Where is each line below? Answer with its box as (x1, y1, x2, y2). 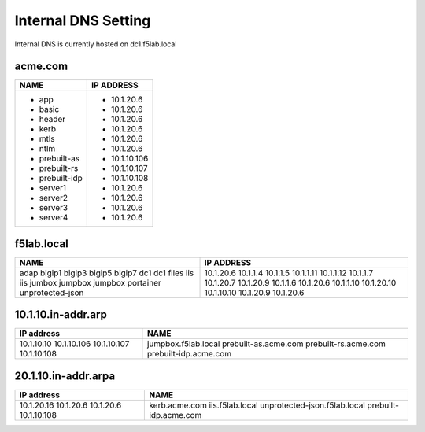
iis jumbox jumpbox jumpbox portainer (19, 277, 161, 288)
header (39, 114, 66, 125)
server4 (39, 212, 68, 223)
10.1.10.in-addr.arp (14, 308, 108, 322)
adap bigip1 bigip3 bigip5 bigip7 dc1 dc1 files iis (19, 268, 194, 279)
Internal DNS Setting (14, 12, 151, 29)
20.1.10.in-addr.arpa (14, 369, 116, 382)
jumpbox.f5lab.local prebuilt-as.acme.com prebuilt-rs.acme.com (146, 338, 386, 349)
